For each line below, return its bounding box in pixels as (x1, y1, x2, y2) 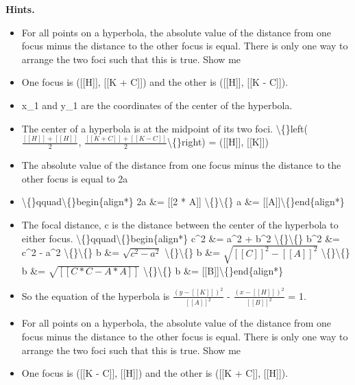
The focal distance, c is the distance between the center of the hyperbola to (21, 218, 339, 232)
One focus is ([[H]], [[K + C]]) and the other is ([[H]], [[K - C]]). (21, 75, 289, 89)
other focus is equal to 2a (21, 171, 128, 185)
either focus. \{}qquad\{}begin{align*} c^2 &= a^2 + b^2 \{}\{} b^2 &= (21, 231, 340, 245)
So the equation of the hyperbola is (21, 288, 170, 303)
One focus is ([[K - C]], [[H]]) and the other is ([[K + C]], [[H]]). (21, 366, 289, 380)
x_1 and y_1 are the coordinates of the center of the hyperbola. (21, 97, 293, 112)
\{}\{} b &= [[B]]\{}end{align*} (143, 263, 284, 277)
